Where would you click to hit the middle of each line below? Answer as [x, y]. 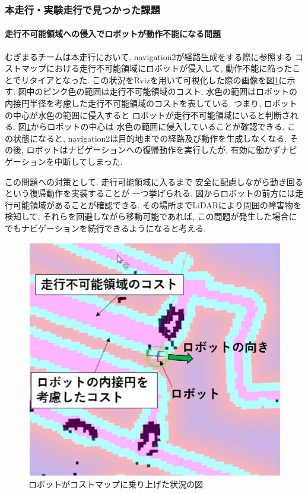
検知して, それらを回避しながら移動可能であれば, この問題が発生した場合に [151, 216]
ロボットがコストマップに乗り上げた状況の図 [116, 484]
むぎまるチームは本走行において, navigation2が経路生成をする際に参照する [149, 56]
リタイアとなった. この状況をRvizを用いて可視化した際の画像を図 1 [150, 79]
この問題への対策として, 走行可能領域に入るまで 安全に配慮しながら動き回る [154, 181]
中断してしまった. [88, 161]
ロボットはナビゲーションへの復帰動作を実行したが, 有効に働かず [153, 150]
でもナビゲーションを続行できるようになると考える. [105, 228]
